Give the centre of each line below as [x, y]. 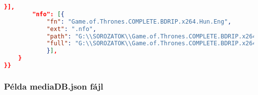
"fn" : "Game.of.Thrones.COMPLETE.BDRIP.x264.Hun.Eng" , [139, 21]
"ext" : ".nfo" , [71, 29]
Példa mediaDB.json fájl [54, 86]
